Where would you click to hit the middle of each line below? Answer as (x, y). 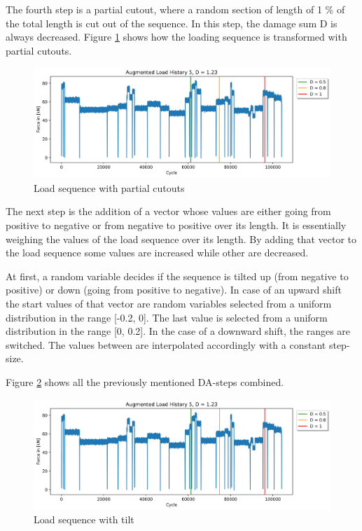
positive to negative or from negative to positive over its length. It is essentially (176, 225)
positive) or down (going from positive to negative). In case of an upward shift (174, 290)
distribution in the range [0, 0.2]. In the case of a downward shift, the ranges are (178, 331)
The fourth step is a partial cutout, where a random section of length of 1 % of (175, 9)
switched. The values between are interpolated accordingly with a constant (166, 344)
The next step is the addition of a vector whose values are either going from (168, 211)
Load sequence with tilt (84, 519)
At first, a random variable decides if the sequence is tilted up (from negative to (177, 276)
